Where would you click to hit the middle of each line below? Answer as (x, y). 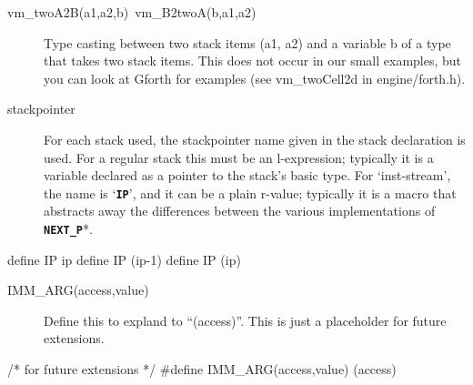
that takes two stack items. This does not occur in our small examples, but (253, 61)
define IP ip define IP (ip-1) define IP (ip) (124, 259)
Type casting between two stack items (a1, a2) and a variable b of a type (247, 42)
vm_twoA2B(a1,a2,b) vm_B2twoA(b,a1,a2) (132, 12)
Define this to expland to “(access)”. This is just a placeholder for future (245, 320)
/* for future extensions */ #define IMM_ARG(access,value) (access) (202, 369)
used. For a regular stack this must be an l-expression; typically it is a (239, 157)
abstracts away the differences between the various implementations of (240, 211)
